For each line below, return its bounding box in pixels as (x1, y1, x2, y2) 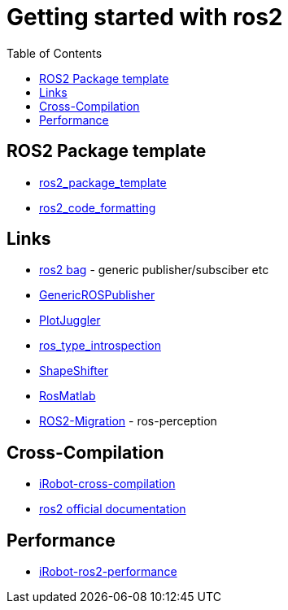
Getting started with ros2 (7, 3, 283, 31)
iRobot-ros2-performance (39, 564, 177, 579)
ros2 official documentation (39, 502, 186, 516)
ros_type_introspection (39, 338, 161, 353)
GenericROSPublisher (39, 288, 155, 303)
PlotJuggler (39, 313, 101, 328)
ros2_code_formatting (39, 200, 156, 215)
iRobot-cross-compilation (39, 477, 176, 491)
